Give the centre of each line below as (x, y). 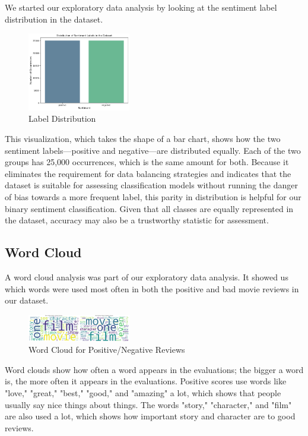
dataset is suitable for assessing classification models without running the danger (152, 185)
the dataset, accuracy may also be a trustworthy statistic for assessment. (137, 220)
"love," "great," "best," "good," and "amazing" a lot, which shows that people (143, 392)
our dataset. (27, 300)
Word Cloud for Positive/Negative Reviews (107, 350)
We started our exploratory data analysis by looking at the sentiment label (141, 7)
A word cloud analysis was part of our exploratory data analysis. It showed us (147, 277)
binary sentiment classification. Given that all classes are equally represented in (149, 208)
